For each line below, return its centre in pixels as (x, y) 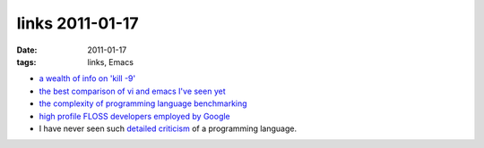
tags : (26, 62)
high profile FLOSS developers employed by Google (134, 116)
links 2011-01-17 (78, 23)
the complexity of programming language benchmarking (143, 103)
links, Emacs (111, 62)
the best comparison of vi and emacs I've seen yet (132, 91)
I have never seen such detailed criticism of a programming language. (168, 128)
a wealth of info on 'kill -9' (87, 78)
